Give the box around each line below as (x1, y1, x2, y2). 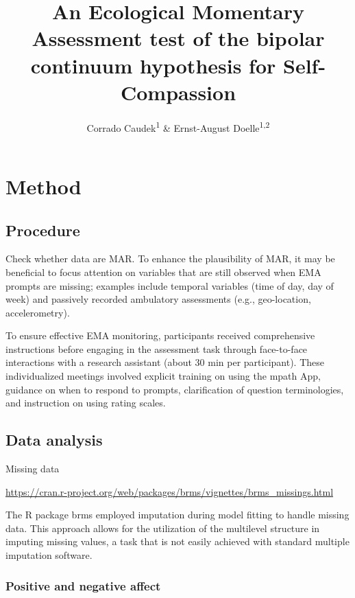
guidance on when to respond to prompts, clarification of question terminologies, (5, 382, 344, 396)
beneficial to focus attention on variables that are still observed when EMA (5, 264, 321, 279)
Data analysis (5, 429, 103, 450)
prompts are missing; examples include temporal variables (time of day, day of (5, 278, 334, 292)
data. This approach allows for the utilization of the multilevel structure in (5, 520, 320, 535)
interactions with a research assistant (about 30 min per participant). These (5, 355, 324, 369)
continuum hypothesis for (30, 51, 276, 79)
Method (5, 172, 82, 200)
